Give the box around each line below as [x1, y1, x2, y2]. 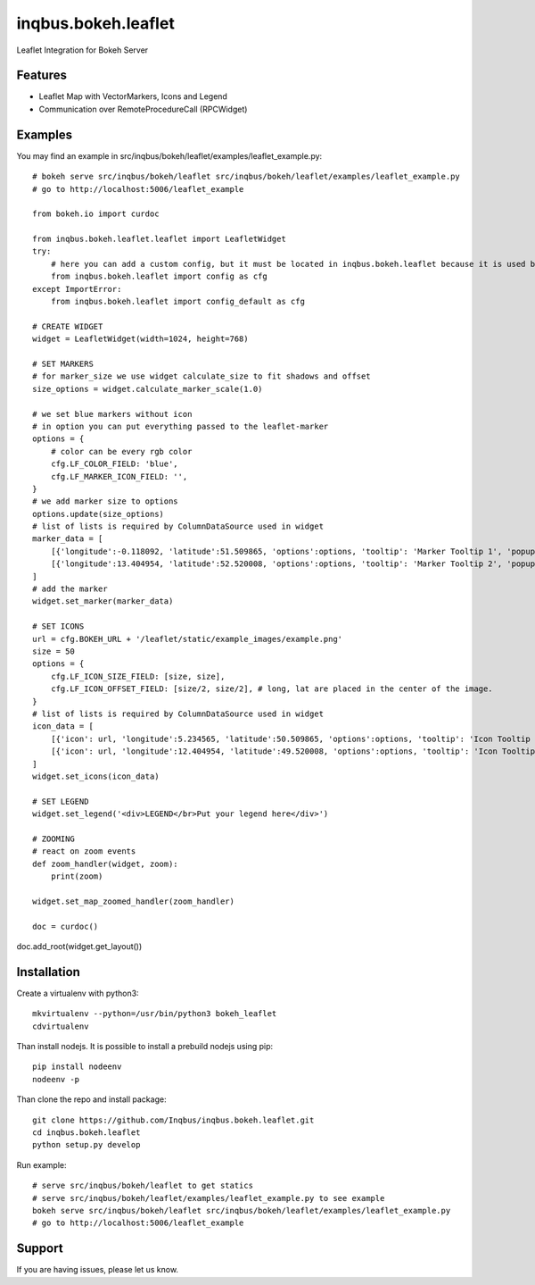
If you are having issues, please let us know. [16, 1264, 178, 1275]
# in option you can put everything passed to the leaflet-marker [32, 421, 329, 431]
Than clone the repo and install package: [16, 1094, 167, 1105]
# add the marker [32, 584, 108, 594]
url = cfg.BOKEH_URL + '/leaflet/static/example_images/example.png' [32, 634, 343, 644]
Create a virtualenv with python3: [16, 988, 139, 998]
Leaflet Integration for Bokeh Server [16, 45, 149, 55]
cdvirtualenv [32, 1021, 89, 1031]
